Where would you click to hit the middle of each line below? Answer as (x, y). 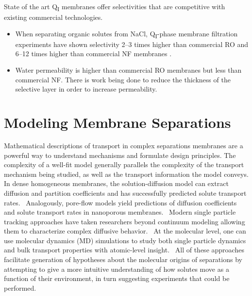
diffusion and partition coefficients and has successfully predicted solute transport (125, 193)
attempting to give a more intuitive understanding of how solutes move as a (117, 269)
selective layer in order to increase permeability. (86, 89)
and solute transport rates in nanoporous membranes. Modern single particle (120, 212)
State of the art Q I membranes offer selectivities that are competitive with (115, 7)
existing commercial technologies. (53, 17)
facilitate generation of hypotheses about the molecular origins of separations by (123, 259)
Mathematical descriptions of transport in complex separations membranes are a (124, 145)
